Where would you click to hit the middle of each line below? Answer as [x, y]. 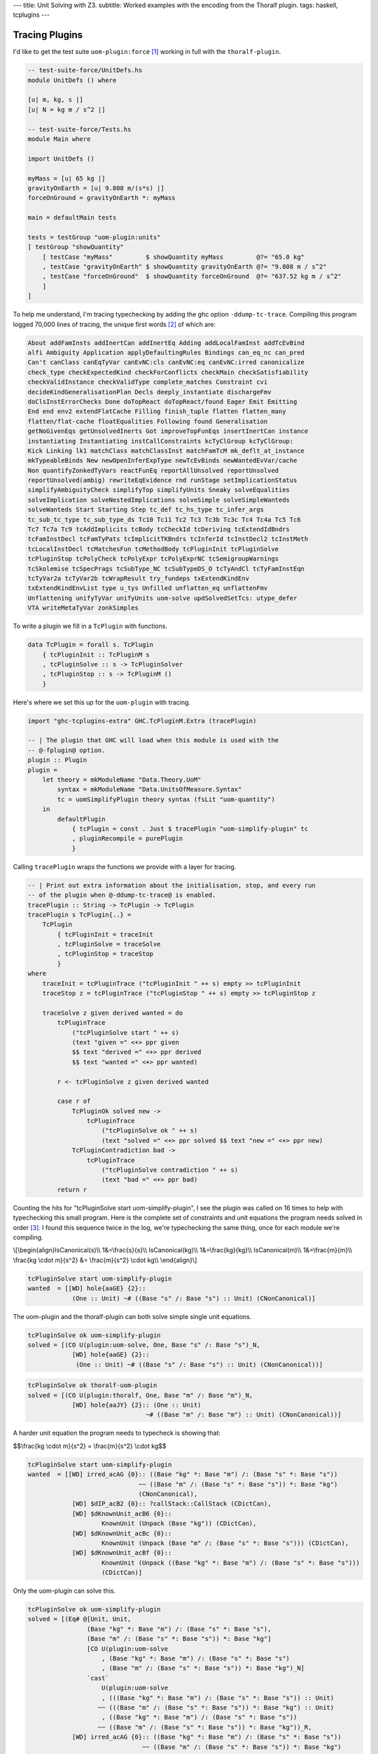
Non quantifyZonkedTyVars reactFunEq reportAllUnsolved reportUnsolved [153, 470]
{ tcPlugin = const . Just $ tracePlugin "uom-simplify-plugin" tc [190, 829]
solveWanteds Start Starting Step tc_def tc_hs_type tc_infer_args [146, 510]
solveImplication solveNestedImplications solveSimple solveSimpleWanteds [159, 500]
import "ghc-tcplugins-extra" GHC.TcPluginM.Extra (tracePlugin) [142, 721]
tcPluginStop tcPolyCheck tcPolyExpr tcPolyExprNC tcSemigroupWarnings [153, 559]
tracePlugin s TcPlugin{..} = [79, 915]
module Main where [59, 139]
